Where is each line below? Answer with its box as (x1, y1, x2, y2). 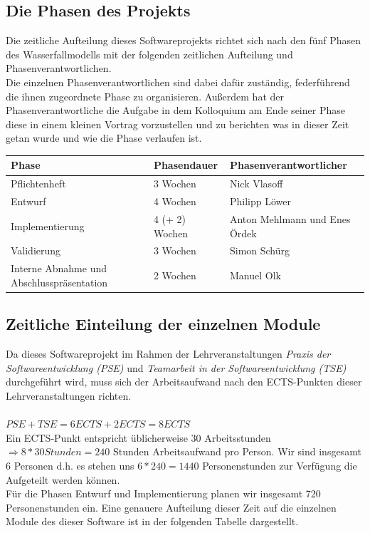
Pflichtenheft (11, 176, 66, 191)
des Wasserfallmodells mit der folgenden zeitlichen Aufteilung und (6, 46, 293, 61)
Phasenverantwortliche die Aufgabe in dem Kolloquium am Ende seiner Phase (6, 103, 345, 118)
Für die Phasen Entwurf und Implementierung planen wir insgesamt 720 (6, 486, 321, 501)
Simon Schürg (229, 243, 290, 258)
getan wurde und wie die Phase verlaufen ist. (6, 130, 202, 145)
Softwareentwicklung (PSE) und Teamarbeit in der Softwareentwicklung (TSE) (6, 360, 347, 375)
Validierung (11, 243, 61, 258)
